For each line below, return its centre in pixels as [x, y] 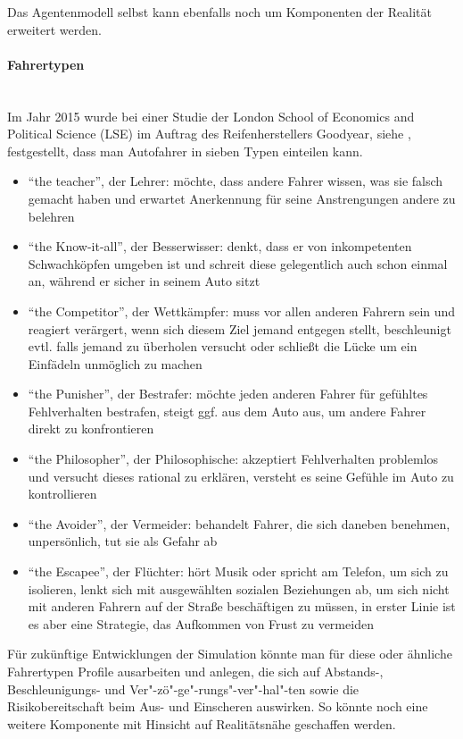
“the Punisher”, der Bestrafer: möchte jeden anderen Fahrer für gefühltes [228, 394]
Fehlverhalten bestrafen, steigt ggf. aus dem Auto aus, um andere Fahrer [227, 411]
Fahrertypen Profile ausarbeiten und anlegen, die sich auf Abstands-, [195, 672]
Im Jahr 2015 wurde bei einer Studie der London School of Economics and [211, 116]
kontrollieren [62, 494]
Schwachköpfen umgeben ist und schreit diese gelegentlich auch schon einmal [238, 263]
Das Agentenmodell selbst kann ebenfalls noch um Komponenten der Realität [219, 12]
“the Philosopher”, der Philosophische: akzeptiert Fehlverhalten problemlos [233, 459]
